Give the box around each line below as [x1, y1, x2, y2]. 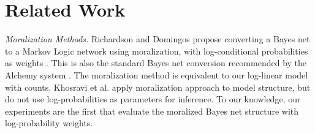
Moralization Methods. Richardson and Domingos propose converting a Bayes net [5, 32, 310, 45]
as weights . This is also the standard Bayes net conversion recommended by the [5, 56, 307, 69]
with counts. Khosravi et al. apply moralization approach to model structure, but [5, 80, 311, 93]
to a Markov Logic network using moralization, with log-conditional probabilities [5, 44, 308, 57]
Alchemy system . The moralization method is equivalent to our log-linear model [5, 68, 308, 81]
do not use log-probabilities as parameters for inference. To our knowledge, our [5, 93, 301, 105]
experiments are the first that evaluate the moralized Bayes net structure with [5, 104, 299, 117]
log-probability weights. [5, 116, 93, 129]
